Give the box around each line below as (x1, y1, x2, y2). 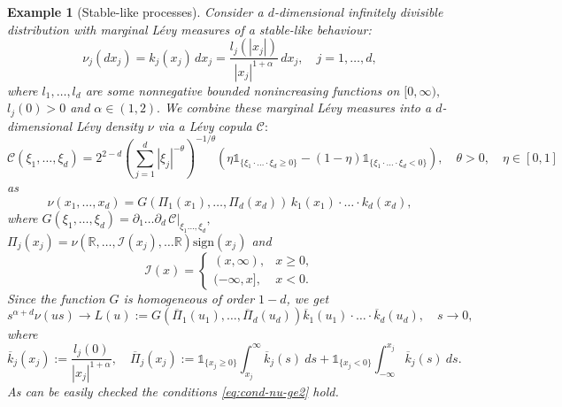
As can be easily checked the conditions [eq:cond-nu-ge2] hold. (7, 381, 339, 400)
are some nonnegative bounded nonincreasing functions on (85, 81, 400, 99)
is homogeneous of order (123, 288, 255, 307)
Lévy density (76, 116, 143, 134)
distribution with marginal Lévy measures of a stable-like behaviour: (7, 19, 372, 38)
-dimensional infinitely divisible (273, 3, 443, 20)
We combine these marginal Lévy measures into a (165, 98, 432, 117)
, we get (286, 288, 329, 307)
